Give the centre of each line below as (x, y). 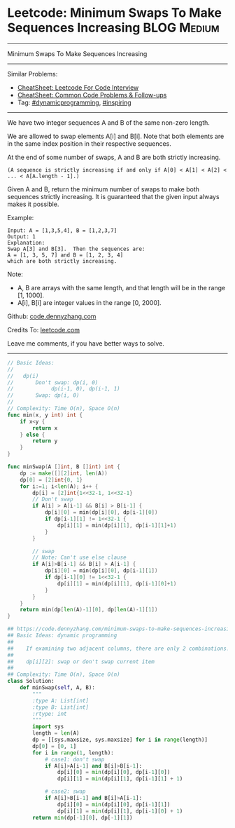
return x (45, 428)
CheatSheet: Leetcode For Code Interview (78, 87)
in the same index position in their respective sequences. (89, 143)
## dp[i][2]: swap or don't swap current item (81, 661)
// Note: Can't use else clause (80, 558)
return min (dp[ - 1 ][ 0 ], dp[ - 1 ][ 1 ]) (83, 817)
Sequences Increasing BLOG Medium (113, 28)
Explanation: (26, 243)
